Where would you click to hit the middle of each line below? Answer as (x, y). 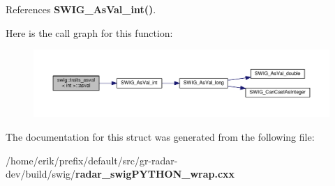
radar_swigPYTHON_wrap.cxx (155, 174)
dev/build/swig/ (41, 174)
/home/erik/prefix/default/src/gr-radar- (92, 160)
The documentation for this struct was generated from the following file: (160, 137)
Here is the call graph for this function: (89, 32)
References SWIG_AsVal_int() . (81, 9)
